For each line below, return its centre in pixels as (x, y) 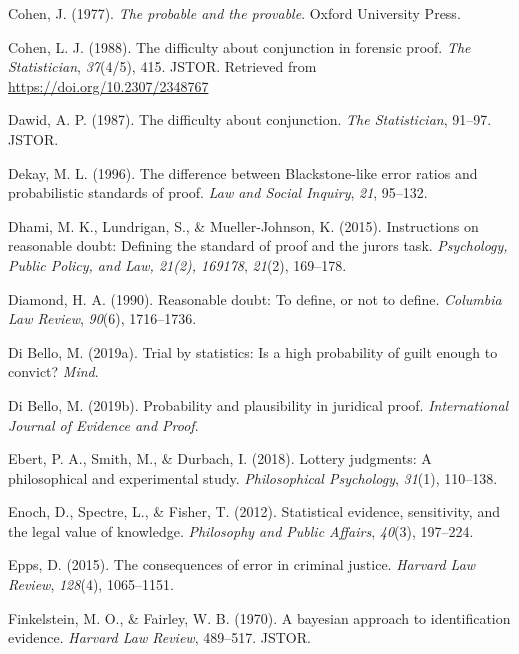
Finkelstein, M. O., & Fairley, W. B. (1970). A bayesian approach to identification (259, 617)
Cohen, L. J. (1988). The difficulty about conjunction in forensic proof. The (239, 46)
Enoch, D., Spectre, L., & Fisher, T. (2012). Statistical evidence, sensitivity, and (254, 511)
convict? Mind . (53, 371)
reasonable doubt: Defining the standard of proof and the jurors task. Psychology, (258, 245)
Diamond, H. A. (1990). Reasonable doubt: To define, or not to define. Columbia (255, 298)
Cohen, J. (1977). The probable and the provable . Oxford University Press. (234, 13)
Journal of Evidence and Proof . (103, 424)
